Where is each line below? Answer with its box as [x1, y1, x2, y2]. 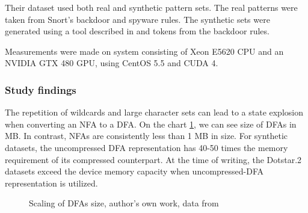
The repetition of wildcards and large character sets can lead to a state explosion [5, 106, 303, 119]
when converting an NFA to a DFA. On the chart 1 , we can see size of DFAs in [5, 117, 297, 130]
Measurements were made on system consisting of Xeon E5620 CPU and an [5, 45, 284, 57]
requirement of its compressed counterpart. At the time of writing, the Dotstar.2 [5, 153, 302, 165]
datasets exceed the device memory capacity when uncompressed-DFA [5, 165, 264, 177]
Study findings [5, 82, 76, 97]
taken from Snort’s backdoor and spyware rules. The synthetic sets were [5, 13, 270, 25]
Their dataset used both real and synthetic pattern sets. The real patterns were [5, 1, 298, 13]
